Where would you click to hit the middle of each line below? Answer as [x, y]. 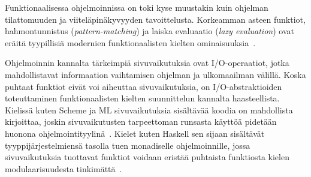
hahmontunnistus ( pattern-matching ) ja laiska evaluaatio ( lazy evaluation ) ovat [150, 31]
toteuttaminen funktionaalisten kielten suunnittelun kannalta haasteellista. [142, 98]
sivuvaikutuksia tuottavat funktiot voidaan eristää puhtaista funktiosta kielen [147, 157]
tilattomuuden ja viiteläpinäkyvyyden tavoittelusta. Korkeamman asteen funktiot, [155, 19]
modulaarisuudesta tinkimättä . [64, 168]
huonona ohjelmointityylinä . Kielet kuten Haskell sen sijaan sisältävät [135, 133]
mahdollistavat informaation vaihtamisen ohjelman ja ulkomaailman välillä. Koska [155, 74]
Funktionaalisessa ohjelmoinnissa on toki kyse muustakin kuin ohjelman [137, 7]
